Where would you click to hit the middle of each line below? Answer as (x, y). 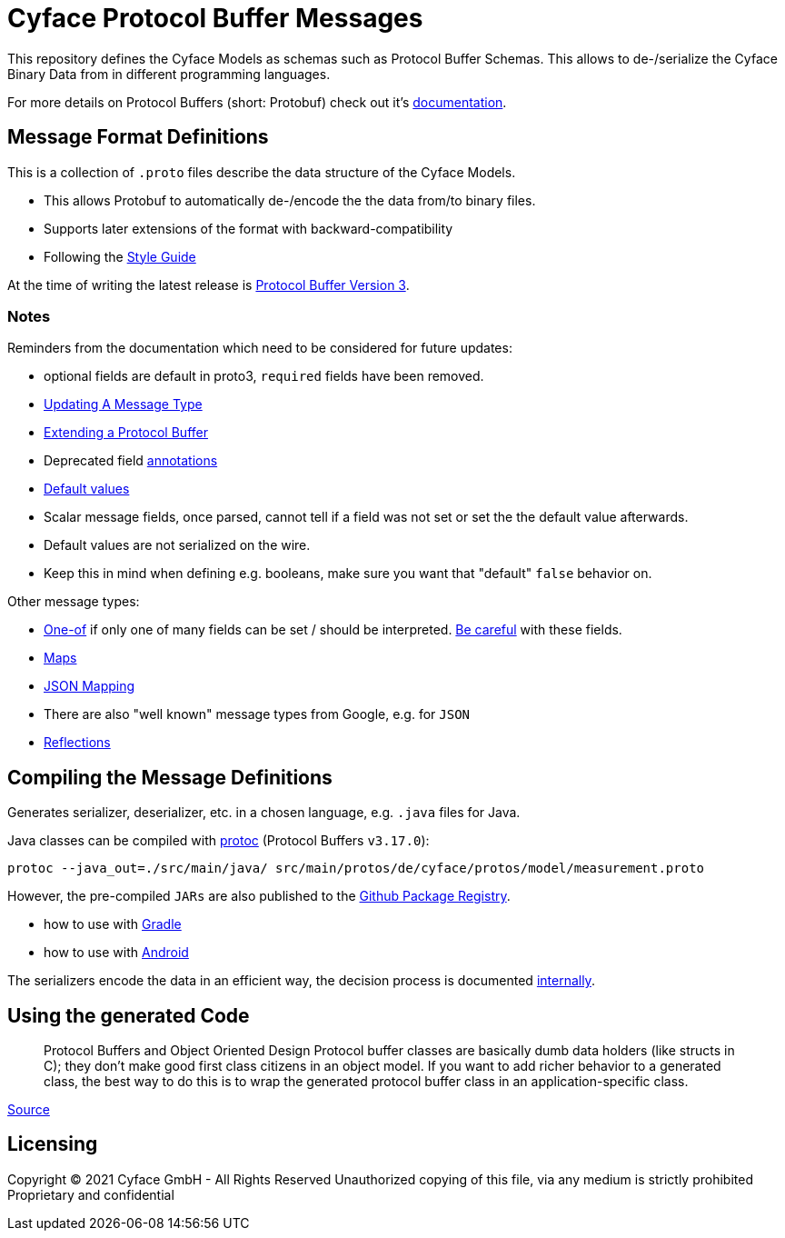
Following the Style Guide (120, 256)
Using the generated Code (129, 1015)
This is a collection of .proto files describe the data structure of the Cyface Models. (262, 172)
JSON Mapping (89, 686)
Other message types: (74, 602)
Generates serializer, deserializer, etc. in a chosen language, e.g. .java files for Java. (264, 813)
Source (29, 1110)
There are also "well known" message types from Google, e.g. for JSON (257, 714)
